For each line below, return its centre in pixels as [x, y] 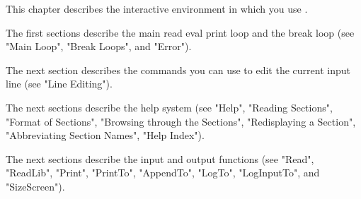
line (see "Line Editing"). [59, 84]
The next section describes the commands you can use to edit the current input [178, 70]
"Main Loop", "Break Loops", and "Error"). [99, 46]
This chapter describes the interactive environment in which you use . [157, 8]
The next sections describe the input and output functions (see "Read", [160, 158]
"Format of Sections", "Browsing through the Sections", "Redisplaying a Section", [181, 121]
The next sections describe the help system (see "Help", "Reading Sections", [169, 107]
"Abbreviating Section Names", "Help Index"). [105, 135]
